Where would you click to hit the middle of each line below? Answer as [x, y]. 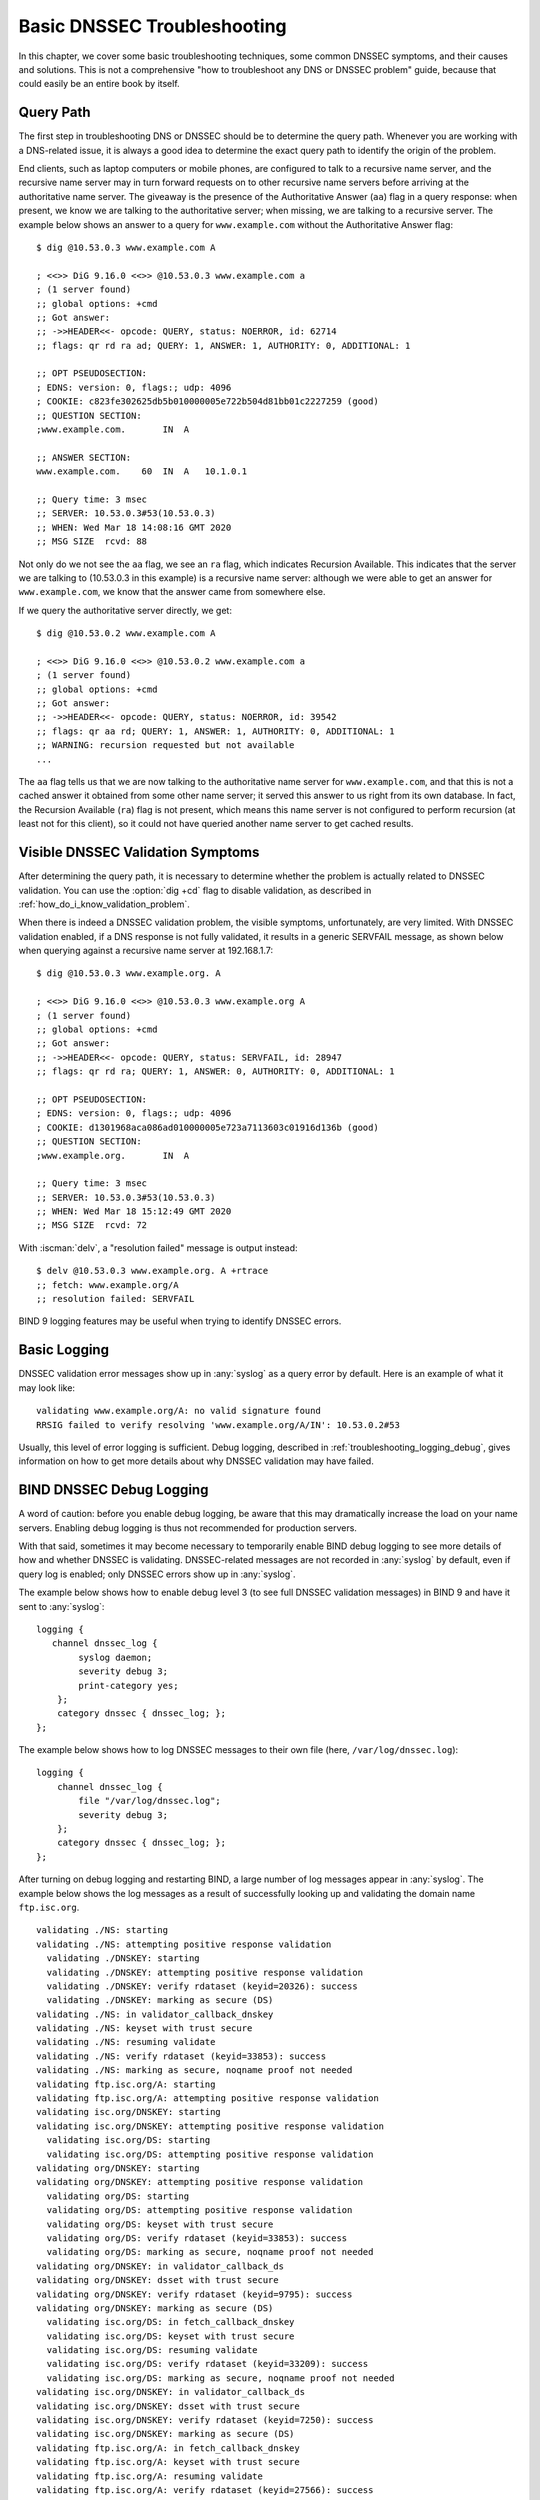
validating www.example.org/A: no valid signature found [179, 1411]
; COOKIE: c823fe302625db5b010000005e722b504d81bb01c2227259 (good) [207, 401]
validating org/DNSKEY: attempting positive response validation [200, 2182]
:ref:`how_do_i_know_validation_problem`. [104, 904]
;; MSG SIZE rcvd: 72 [92, 1225]
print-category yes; [128, 1685]
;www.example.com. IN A [113, 429]
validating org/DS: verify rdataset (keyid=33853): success [197, 2238]
